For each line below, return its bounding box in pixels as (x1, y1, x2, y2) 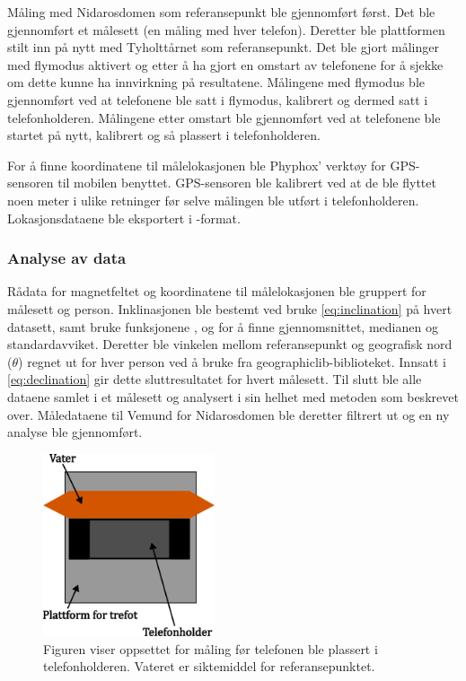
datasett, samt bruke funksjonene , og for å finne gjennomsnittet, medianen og (7, 317, 438, 336)
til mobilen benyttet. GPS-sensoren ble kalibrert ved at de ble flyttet (57, 173, 436, 192)
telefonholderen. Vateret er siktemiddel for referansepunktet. (43, 657, 375, 676)
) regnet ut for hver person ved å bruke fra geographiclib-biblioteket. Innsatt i (18, 352, 446, 371)
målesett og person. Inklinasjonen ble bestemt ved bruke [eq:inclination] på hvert (7, 299, 453, 318)
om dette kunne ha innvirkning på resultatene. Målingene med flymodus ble (7, 73, 425, 92)
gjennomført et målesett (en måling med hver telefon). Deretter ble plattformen (7, 20, 445, 39)
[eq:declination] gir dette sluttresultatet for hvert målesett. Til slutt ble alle (7, 370, 422, 389)
